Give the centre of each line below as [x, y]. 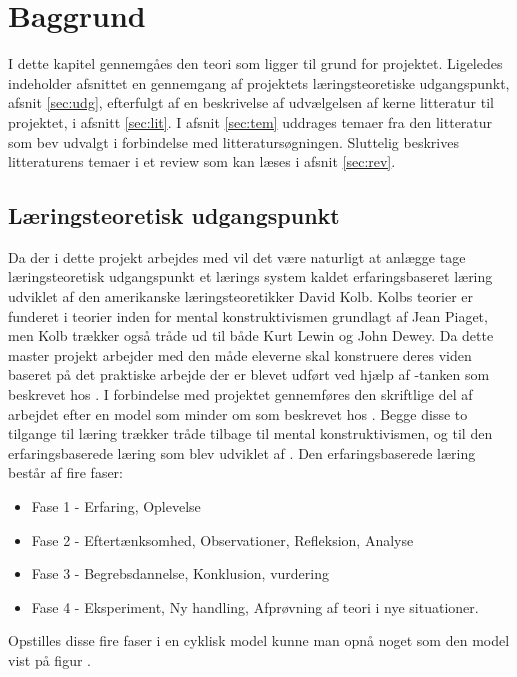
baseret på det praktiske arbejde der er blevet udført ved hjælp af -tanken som [249, 374]
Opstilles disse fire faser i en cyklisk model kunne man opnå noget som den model [259, 640]
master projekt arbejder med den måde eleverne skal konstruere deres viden [240, 354]
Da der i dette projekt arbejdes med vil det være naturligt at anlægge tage [237, 256]
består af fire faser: [65, 472]
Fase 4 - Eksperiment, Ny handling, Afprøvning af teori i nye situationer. [255, 606]
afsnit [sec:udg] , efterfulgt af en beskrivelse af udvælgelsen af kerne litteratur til [251, 102]
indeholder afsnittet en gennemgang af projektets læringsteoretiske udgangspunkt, [259, 82]
